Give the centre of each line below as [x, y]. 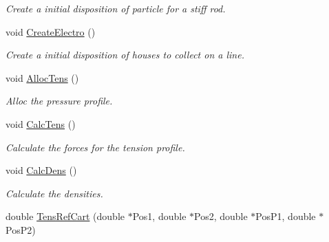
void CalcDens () [41, 170]
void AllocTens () [42, 77]
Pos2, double [221, 216]
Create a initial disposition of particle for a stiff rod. [116, 8]
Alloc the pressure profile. [59, 101]
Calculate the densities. [54, 193]
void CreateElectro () [51, 31]
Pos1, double [159, 216]
